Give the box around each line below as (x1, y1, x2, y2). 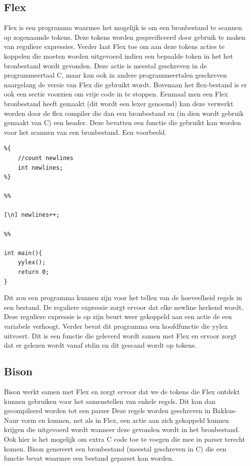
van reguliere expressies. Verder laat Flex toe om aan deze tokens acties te (4, 41, 225, 51)
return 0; (17, 269, 50, 276)
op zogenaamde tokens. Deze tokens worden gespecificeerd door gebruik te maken (4, 32, 246, 42)
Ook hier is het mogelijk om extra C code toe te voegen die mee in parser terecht (4, 434, 245, 444)
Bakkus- (212, 405, 237, 416)
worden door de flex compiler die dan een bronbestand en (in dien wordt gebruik (4, 108, 244, 118)
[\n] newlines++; (4, 211, 60, 219)
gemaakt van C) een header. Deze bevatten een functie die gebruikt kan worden (4, 117, 241, 128)
